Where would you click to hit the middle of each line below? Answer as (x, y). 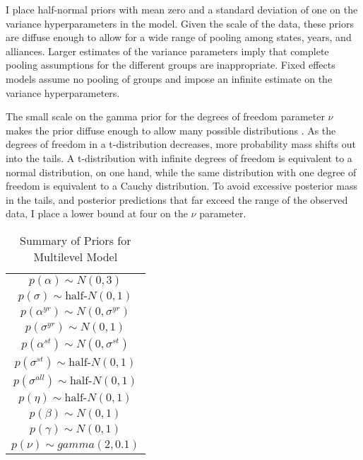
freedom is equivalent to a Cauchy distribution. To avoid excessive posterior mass (182, 186)
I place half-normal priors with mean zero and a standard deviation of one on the (182, 9)
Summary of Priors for (76, 240)
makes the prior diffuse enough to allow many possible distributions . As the (171, 130)
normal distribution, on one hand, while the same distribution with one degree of (181, 172)
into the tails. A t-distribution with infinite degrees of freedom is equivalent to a (179, 157)
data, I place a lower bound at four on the (97, 213)
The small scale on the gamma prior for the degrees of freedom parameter (165, 116)
